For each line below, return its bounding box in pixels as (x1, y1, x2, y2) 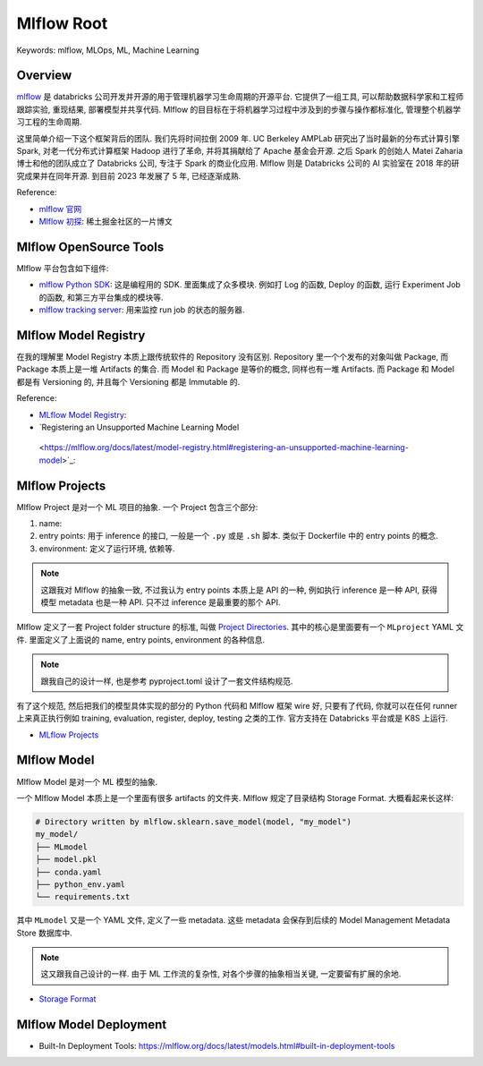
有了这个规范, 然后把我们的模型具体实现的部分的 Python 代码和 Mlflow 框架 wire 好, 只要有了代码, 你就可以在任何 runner (16, 700, 458, 711)
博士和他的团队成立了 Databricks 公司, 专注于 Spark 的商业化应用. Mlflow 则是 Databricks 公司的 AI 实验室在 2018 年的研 (16, 158, 460, 169)
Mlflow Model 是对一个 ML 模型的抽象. (16, 776, 158, 787)
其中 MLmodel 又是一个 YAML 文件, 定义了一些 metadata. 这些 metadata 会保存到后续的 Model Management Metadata (16, 915, 451, 925)
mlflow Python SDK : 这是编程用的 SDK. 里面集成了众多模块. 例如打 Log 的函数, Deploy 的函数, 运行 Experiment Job (38, 279, 461, 290)
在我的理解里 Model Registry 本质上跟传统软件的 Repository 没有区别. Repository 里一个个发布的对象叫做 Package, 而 (16, 351, 449, 362)
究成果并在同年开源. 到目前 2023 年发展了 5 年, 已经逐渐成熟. (16, 170, 241, 181)
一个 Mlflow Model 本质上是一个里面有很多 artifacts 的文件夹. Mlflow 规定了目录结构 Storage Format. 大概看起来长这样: (16, 792, 454, 803)
